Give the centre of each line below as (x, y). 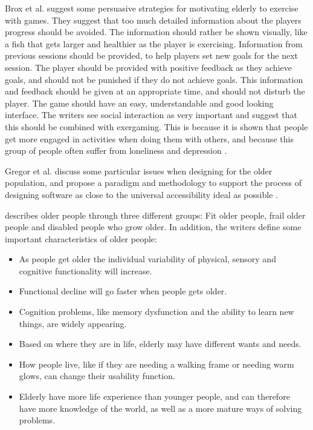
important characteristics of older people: (81, 238)
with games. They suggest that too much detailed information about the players (153, 20)
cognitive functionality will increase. (86, 270)
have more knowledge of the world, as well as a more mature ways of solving (160, 408)
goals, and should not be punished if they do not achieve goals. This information (154, 79)
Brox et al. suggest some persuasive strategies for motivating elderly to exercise (152, 8)
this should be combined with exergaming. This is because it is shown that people (156, 126)
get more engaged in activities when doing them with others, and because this (149, 138)
